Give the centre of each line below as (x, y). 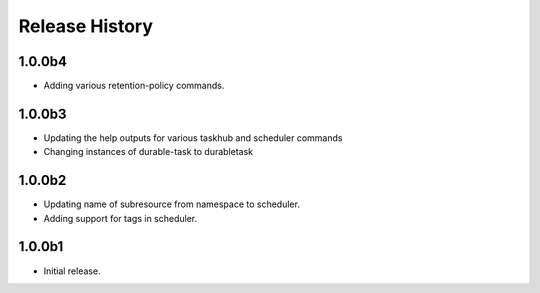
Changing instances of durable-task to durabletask (148, 152)
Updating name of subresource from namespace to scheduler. (171, 204)
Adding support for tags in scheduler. (120, 218)
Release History (86, 26)
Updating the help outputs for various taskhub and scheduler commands (193, 137)
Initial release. (72, 271)
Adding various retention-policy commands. (134, 86)
